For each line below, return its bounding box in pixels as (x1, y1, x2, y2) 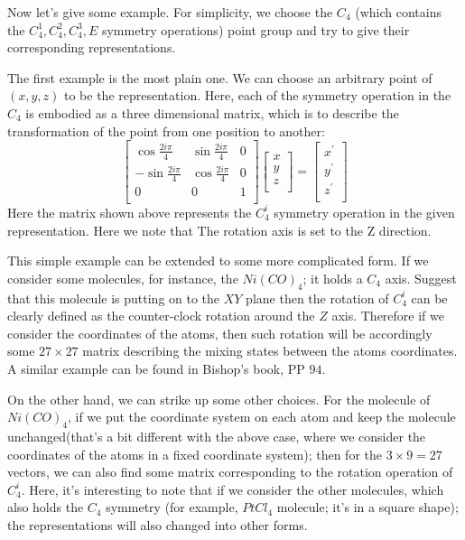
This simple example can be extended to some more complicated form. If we (7, 251, 429, 270)
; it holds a (302, 268, 363, 287)
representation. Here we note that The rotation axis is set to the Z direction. (7, 220, 432, 239)
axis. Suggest (385, 268, 457, 287)
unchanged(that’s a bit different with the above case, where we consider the (7, 426, 426, 445)
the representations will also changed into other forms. (7, 515, 308, 534)
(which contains (355, 3, 442, 21)
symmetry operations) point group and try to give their (101, 20, 410, 39)
